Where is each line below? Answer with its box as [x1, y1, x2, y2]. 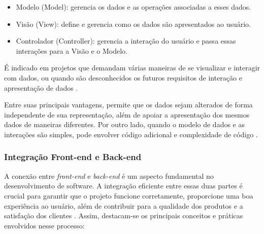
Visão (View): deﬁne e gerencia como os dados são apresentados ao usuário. [16, 18, 251, 29]
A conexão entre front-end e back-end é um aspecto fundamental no [4, 170, 214, 181]
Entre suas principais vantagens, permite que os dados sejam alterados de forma [4, 99, 253, 110]
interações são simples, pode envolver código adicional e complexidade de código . [4, 129, 258, 139]
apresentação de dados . [4, 82, 78, 93]
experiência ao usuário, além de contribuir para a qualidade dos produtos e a [4, 200, 243, 211]
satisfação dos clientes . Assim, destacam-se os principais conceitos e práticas [4, 210, 243, 221]
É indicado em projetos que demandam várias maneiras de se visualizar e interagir [4, 62, 260, 73]
